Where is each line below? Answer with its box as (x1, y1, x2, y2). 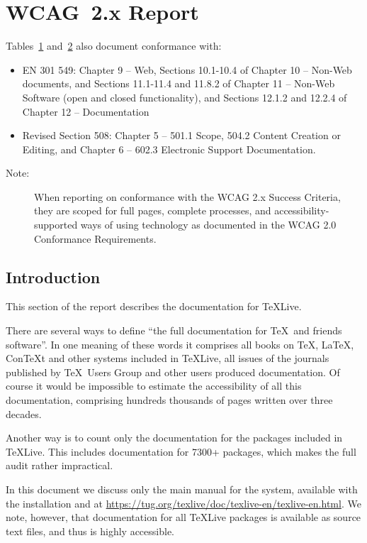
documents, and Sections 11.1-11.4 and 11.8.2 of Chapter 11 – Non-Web (22, 76, 335, 91)
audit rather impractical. (6, 458, 113, 473)
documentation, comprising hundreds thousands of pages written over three (6, 393, 333, 407)
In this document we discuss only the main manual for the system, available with (6, 481, 358, 496)
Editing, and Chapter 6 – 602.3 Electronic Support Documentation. (22, 141, 316, 156)
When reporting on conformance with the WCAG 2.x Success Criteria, (34, 189, 341, 204)
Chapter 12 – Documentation (22, 104, 149, 119)
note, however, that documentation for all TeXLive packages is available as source (6, 510, 361, 525)
